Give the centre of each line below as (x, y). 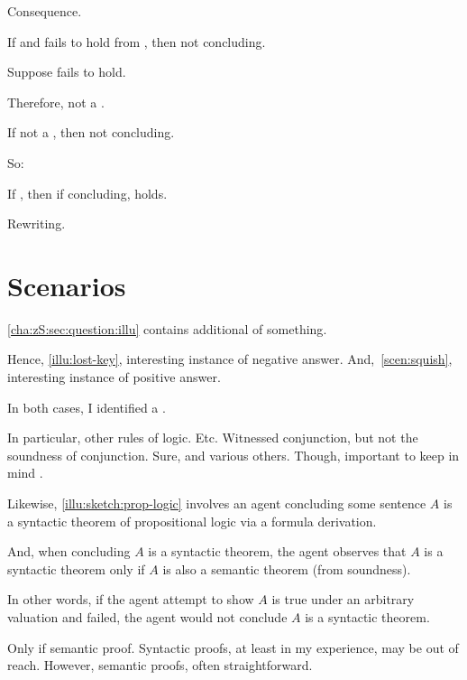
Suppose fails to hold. (67, 72)
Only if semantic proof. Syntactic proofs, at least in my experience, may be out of (233, 647)
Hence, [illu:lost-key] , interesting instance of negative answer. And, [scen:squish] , (230, 359)
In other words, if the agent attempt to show (131, 599)
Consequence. (45, 11)
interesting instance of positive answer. (114, 377)
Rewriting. (37, 224)
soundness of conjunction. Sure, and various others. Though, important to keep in (233, 455)
